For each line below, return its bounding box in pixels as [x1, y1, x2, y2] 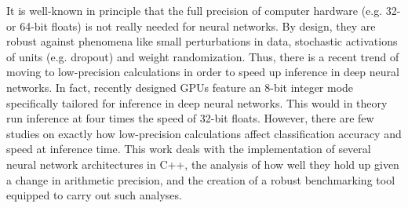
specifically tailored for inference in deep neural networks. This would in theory [6, 94, 388, 111]
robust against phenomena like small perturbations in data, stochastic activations [6, 33, 398, 49]
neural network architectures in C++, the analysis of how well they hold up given [6, 155, 399, 172]
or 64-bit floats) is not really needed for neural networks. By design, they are [6, 17, 376, 34]
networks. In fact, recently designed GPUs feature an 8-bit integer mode [6, 78, 354, 95]
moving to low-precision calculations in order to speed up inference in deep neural [6, 64, 399, 80]
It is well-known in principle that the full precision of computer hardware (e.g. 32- [6, 2, 401, 18]
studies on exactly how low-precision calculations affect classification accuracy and [6, 125, 402, 141]
